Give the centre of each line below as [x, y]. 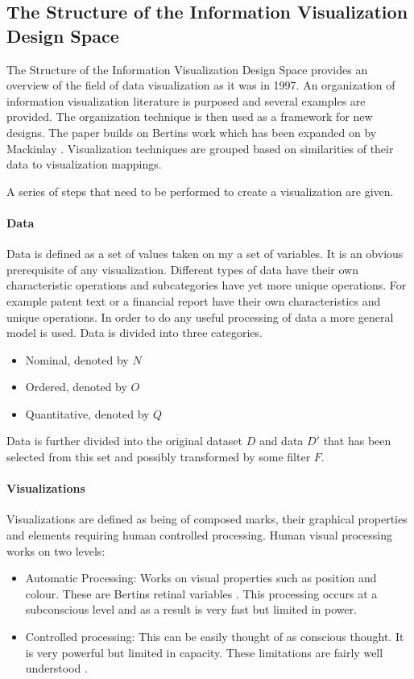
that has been [357, 441]
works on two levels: [56, 550]
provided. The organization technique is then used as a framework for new [190, 117]
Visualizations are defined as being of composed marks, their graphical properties [207, 519]
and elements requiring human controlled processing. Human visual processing [200, 535]
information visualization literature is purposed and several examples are [186, 100]
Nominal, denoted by [77, 359]
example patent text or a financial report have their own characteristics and [194, 300]
